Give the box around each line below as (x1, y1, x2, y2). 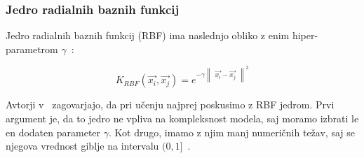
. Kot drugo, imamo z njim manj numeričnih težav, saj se (108, 124, 355, 139)
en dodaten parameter (6, 124, 101, 139)
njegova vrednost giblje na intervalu (6, 138, 159, 153)
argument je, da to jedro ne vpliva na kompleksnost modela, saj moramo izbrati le (6, 111, 359, 126)
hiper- (292, 28, 318, 43)
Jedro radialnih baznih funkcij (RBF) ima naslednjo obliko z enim (6, 28, 290, 43)
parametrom (6, 41, 58, 56)
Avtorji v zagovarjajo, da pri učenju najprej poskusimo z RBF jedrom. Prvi (6, 97, 335, 112)
